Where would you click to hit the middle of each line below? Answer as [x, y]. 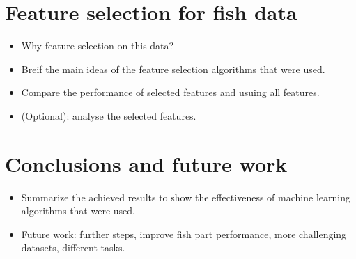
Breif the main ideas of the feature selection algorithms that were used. [173, 69]
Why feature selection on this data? [98, 46]
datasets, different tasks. [73, 248]
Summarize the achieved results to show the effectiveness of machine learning [186, 197]
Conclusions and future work [146, 163]
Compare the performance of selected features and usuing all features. [170, 92]
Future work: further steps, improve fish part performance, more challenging [184, 234]
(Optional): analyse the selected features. [109, 115]
